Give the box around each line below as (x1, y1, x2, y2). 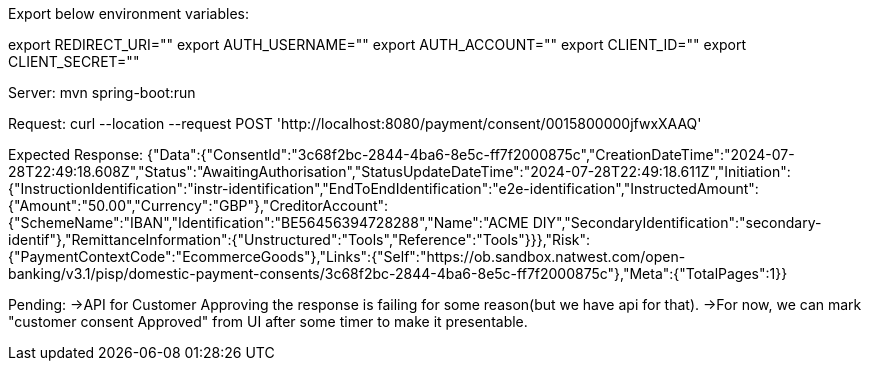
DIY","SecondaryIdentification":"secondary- (532, 214, 822, 231)
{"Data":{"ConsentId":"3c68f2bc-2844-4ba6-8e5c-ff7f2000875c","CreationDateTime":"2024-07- (147, 146, 795, 163)
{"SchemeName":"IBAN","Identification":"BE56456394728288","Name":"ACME (8, 214, 529, 231)
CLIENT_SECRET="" (8, 53, 140, 70)
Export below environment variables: (8, 5, 249, 22)
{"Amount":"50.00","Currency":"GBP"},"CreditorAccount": (8, 197, 389, 214)
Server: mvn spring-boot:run (8, 84, 196, 101)
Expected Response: (8, 146, 144, 163)
